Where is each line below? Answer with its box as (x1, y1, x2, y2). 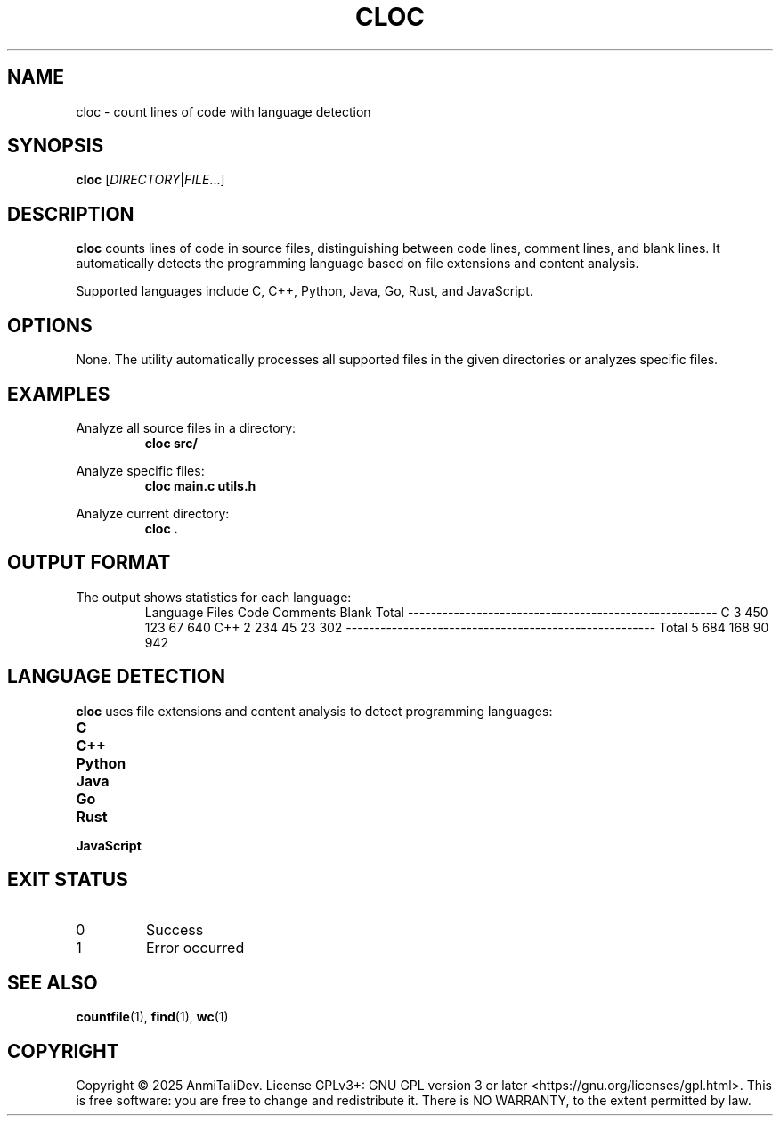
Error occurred (145, 938, 245, 956)
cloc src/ (144, 435, 198, 451)
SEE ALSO (7, 971, 98, 994)
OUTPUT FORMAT (7, 551, 171, 574)
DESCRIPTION (7, 202, 134, 225)
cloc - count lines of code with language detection (76, 103, 371, 119)
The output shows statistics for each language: (76, 589, 352, 605)
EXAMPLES (7, 382, 110, 405)
